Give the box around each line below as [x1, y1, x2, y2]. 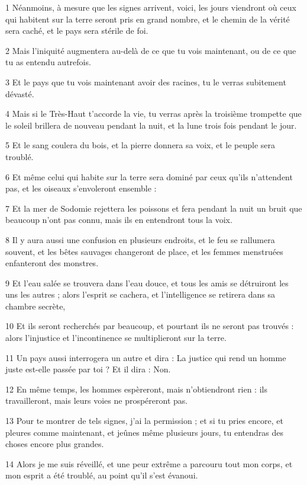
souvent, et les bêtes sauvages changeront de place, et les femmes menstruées [5, 245, 283, 257]
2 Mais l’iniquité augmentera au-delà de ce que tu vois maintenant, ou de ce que [5, 44, 296, 56]
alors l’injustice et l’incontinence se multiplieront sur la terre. [5, 331, 227, 344]
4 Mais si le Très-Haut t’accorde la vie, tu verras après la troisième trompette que [5, 107, 302, 120]
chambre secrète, [5, 299, 66, 312]
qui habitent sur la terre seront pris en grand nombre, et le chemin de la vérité [5, 12, 290, 25]
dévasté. [5, 87, 34, 100]
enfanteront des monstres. [5, 257, 99, 269]
